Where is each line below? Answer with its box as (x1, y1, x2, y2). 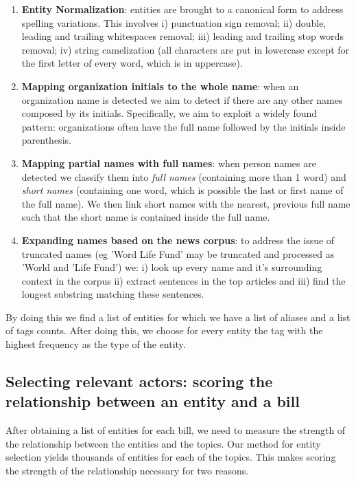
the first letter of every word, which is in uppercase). (21, 56, 243, 70)
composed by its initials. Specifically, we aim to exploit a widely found (21, 106, 318, 120)
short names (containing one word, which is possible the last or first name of (21, 183, 344, 197)
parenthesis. (21, 133, 71, 147)
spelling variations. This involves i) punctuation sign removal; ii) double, (21, 15, 327, 30)
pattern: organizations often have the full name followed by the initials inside (21, 119, 346, 133)
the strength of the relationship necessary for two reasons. (5, 463, 249, 478)
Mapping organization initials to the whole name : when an (21, 78, 299, 93)
